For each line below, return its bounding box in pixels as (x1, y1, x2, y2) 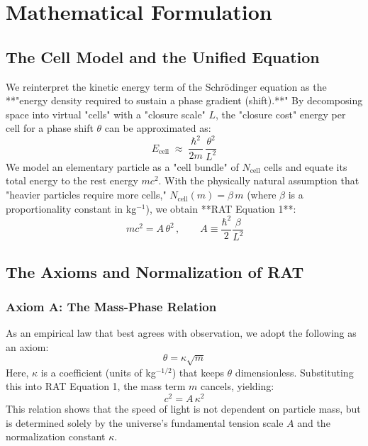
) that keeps (172, 364, 224, 379)
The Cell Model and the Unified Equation (6, 45, 320, 67)
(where (247, 187, 277, 202)
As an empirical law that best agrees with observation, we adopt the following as (6, 325, 357, 340)
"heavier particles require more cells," (6, 187, 167, 202)
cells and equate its (264, 159, 347, 174)
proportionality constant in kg (6, 201, 137, 216)
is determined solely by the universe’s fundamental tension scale (6, 415, 284, 430)
